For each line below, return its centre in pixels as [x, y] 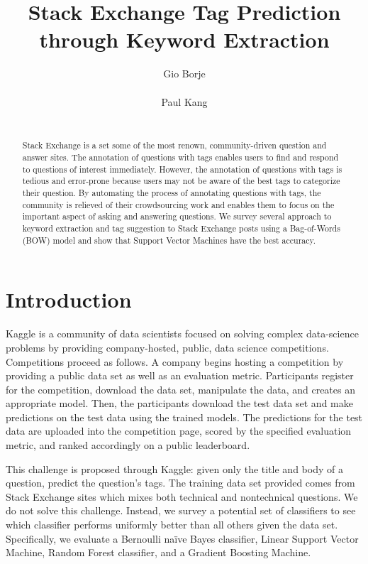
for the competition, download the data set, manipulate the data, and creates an [180, 389]
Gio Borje [184, 74]
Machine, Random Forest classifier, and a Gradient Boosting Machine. [158, 552]
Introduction [69, 299]
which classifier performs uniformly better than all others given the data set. [172, 525]
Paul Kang [184, 101]
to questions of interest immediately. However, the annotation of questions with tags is [182, 169]
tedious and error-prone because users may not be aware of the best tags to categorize [181, 181]
